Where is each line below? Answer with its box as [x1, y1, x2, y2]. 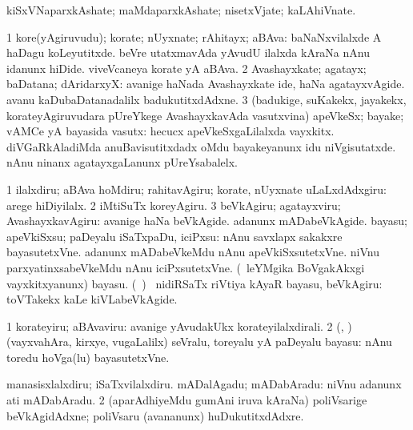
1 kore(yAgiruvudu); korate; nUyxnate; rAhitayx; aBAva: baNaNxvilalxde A [6, 28, 382, 45]
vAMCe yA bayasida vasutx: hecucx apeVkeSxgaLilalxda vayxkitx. [6, 123, 335, 139]
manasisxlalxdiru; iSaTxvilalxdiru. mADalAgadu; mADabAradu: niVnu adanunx [6, 376, 402, 392]
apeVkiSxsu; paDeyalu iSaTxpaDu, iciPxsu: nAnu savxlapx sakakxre [6, 227, 343, 244]
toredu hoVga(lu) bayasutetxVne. [6, 348, 170, 365]
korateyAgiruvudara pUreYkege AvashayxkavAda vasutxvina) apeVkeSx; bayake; [6, 106, 404, 123]
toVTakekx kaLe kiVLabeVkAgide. [6, 291, 178, 307]
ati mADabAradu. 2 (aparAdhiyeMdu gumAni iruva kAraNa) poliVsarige [6, 392, 367, 408]
